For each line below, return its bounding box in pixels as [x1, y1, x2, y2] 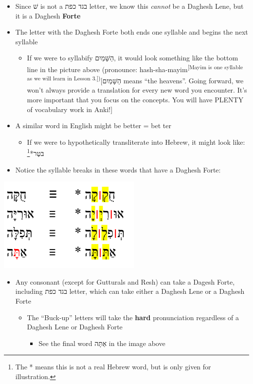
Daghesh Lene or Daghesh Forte [27, 322, 123, 332]
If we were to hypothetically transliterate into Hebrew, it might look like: [27, 136, 245, 147]
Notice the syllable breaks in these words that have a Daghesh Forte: [15, 164, 221, 174]
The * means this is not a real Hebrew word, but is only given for [15, 362, 211, 372]
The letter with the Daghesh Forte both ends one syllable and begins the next [15, 27, 248, 37]
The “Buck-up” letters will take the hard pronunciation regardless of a [27, 312, 239, 322]
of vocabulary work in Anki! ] [27, 104, 113, 114]
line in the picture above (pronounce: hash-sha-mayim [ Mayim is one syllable [27, 62, 243, 74]
